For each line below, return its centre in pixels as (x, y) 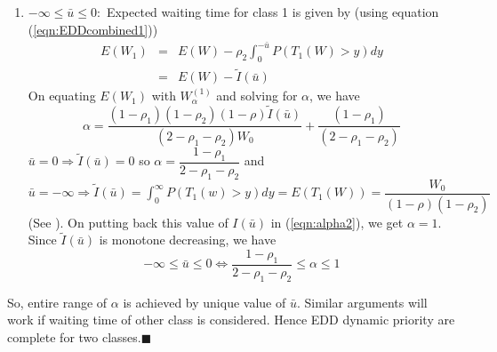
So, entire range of (57, 302)
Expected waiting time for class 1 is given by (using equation (273, 12)
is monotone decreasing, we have (188, 240)
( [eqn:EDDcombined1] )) (93, 29)
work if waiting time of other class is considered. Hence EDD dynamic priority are (231, 320)
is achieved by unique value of (204, 302)
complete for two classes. (74, 336)
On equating (62, 96)
